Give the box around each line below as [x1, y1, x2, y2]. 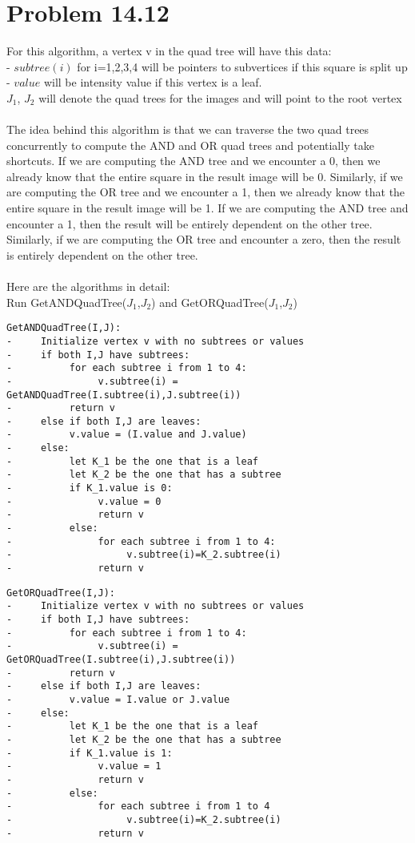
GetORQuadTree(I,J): [6, 587, 116, 599]
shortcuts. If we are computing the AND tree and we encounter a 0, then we [6, 152, 381, 169]
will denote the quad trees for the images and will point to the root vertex [38, 89, 402, 106]
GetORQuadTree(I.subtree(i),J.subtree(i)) [6, 653, 236, 665]
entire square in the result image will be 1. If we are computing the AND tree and [6, 200, 409, 216]
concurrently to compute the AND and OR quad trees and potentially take [6, 136, 374, 153]
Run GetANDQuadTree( [6, 293, 127, 310]
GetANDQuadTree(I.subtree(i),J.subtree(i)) [6, 389, 241, 401]
